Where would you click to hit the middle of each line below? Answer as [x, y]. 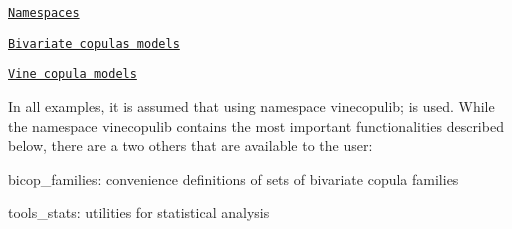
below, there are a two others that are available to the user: [190, 145]
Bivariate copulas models [94, 43]
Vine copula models [72, 74]
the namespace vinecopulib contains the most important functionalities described [256, 125]
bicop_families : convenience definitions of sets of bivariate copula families [233, 178]
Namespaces [44, 13]
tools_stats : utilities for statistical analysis [139, 212]
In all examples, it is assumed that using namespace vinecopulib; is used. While [251, 105]
